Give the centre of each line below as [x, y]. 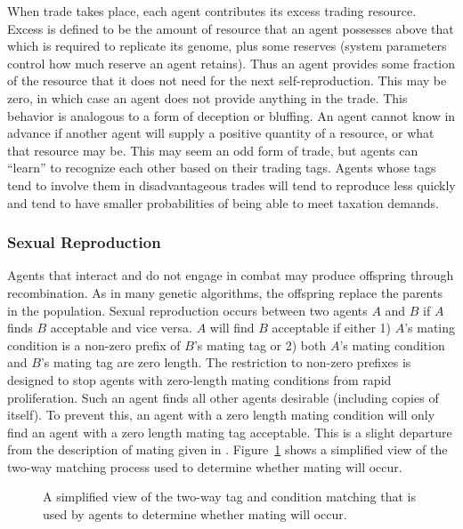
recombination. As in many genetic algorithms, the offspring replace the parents [225, 292]
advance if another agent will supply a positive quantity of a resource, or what [221, 133]
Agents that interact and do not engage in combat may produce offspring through [231, 275]
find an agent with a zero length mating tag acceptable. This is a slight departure [230, 432]
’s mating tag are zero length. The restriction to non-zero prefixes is [226, 362]
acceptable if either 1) [332, 328]
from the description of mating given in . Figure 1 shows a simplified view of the [227, 449]
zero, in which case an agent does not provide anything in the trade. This [207, 97]
